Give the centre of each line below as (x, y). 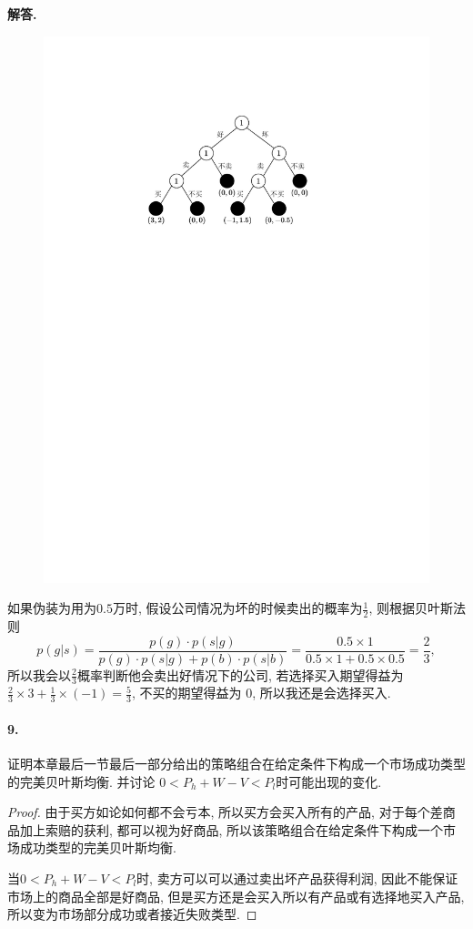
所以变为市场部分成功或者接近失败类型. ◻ (132, 914)
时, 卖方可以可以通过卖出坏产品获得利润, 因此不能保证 (297, 878)
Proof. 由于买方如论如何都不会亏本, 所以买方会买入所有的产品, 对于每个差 (225, 812)
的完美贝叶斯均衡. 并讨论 (81, 781)
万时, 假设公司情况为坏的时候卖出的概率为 (237, 608)
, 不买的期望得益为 (187, 693)
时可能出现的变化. (329, 781)
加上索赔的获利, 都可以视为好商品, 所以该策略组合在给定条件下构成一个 (231, 829)
